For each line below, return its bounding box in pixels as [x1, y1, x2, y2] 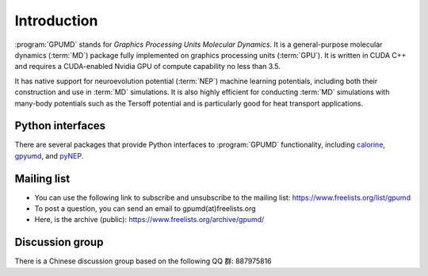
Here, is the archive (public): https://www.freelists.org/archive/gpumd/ [34, 215, 265, 224]
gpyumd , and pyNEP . [14, 151, 84, 160]
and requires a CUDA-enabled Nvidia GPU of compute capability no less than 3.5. [14, 62, 281, 71]
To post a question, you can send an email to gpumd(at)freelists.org [34, 204, 257, 213]
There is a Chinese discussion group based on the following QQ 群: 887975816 [14, 256, 273, 266]
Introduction [14, 12, 98, 29]
